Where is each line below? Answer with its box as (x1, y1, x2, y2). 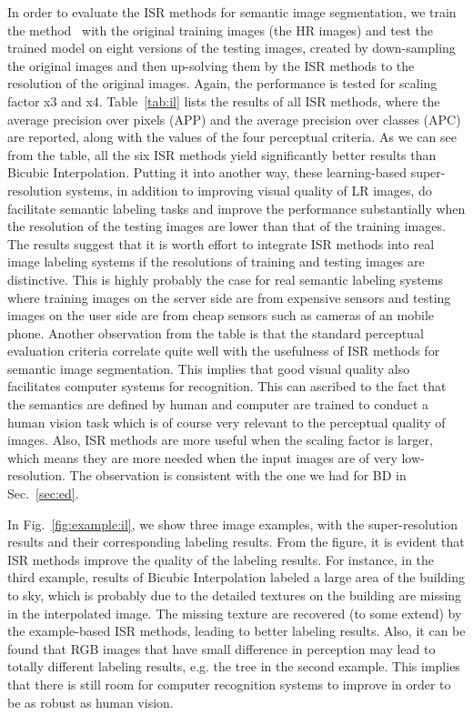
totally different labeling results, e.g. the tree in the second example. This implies (7, 657, 460, 676)
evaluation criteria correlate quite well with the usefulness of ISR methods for (7, 341, 440, 360)
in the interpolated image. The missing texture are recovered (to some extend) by (7, 603, 462, 622)
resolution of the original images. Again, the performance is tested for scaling (7, 74, 438, 93)
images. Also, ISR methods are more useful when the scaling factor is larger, (7, 430, 433, 449)
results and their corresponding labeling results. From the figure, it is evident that (7, 532, 465, 551)
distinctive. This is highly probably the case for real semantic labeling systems (7, 269, 444, 288)
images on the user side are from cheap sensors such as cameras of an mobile (7, 306, 435, 325)
